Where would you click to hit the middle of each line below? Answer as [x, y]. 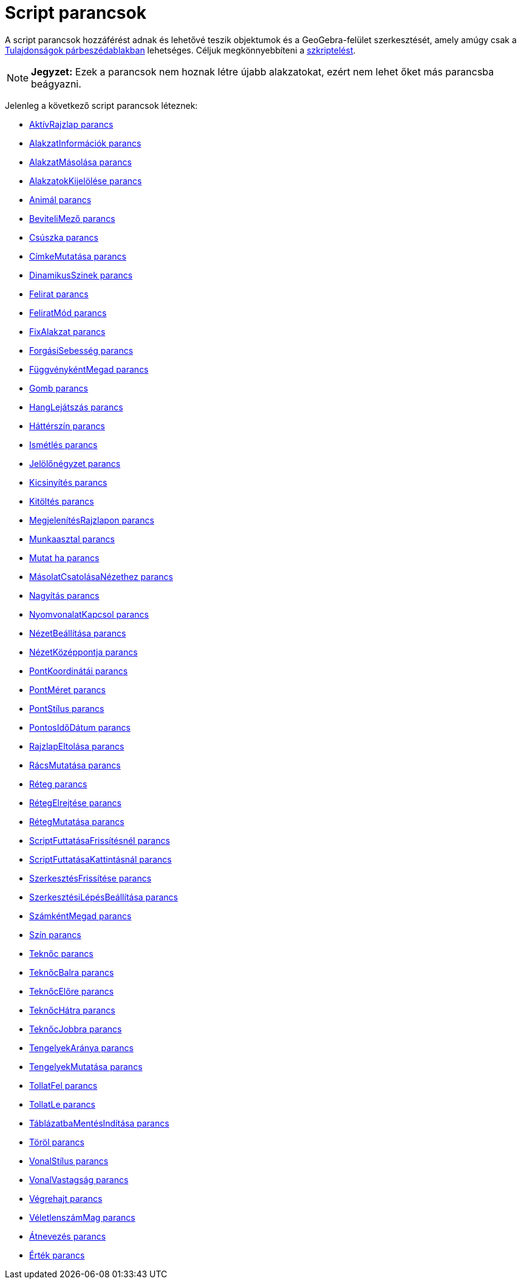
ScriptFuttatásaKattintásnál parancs [100, 859]
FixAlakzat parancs [67, 331]
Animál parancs [60, 199]
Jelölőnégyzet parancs [75, 463]
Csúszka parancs [64, 237]
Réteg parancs [58, 784]
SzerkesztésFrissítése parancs [90, 878]
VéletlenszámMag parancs [82, 1217]
